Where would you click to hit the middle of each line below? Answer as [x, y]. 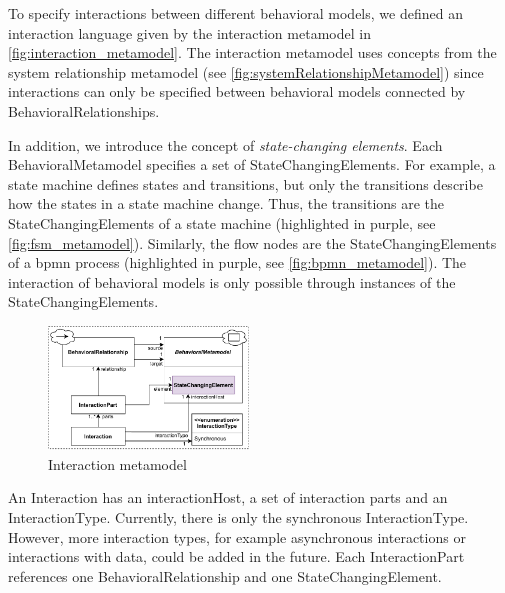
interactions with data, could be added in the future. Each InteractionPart [236, 556]
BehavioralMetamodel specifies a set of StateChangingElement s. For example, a [252, 164]
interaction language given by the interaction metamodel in [189, 32]
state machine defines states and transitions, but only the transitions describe [245, 183]
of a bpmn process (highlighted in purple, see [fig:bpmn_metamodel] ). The [237, 262]
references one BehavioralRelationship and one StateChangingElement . [225, 575]
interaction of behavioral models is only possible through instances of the [232, 281]
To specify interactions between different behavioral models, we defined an [235, 13]
